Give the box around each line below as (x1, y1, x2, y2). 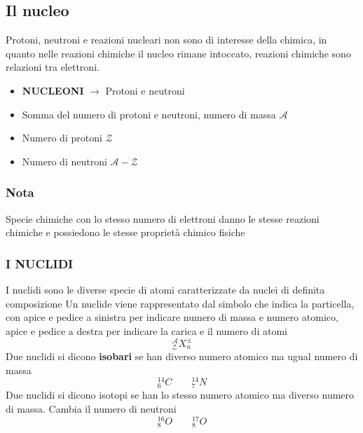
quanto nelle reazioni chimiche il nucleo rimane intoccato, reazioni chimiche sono (6, 46, 351, 60)
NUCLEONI (22, 83, 84, 97)
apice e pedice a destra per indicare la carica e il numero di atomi (6, 323, 287, 338)
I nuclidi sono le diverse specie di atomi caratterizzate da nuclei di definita (6, 282, 325, 296)
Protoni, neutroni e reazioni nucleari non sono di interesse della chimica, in (6, 32, 327, 47)
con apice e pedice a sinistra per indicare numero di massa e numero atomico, (6, 310, 338, 324)
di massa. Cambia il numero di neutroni (6, 401, 177, 416)
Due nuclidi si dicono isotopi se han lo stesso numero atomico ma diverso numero (6, 387, 355, 402)
